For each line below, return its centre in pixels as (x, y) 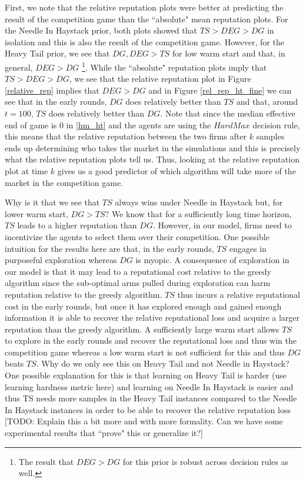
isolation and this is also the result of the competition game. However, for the (144, 41)
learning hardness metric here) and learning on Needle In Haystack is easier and (149, 386)
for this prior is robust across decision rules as (206, 461)
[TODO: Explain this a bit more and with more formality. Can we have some (144, 421)
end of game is (31, 124)
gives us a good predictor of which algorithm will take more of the (177, 170)
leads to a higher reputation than (77, 225)
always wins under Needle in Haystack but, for (199, 202)
